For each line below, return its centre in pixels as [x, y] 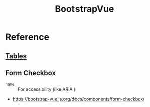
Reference [27, 37]
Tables [16, 56]
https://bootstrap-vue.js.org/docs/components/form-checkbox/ [79, 99]
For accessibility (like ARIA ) [47, 89]
